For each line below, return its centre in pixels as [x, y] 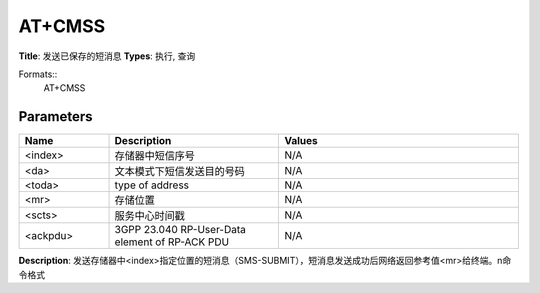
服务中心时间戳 [149, 216]
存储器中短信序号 [154, 156]
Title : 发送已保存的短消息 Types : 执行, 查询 [107, 56]
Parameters [55, 116]
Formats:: [38, 74]
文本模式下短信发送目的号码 [179, 172]
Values [301, 141]
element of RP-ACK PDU [172, 242]
